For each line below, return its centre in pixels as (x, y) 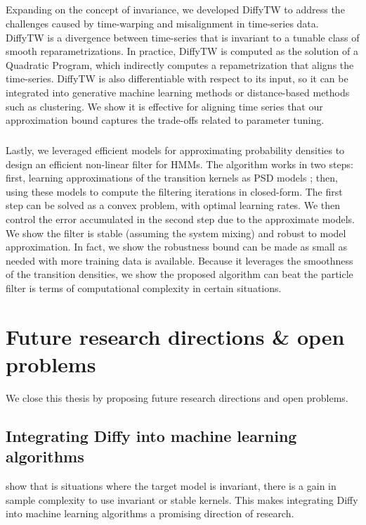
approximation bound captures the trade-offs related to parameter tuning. (165, 120)
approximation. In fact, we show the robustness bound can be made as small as (176, 247)
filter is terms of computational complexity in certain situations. (144, 288)
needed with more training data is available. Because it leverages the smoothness (179, 260)
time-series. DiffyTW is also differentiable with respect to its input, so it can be (177, 78)
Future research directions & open (175, 336)
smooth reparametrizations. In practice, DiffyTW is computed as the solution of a (182, 51)
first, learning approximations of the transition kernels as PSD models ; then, (172, 178)
